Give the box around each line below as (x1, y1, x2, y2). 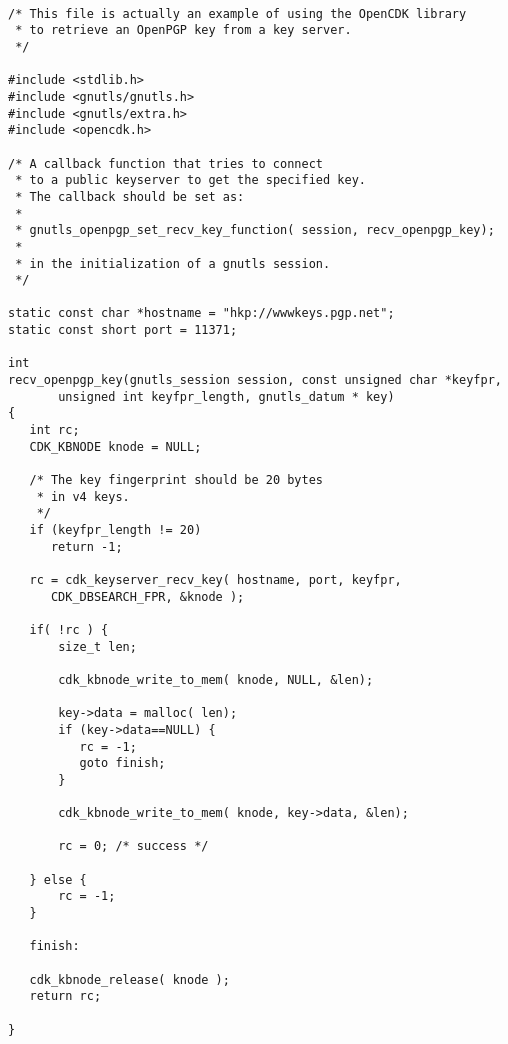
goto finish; (79, 756, 166, 771)
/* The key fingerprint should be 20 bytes (29, 473, 323, 488)
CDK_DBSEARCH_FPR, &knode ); (50, 589, 245, 604)
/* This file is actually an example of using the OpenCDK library (8, 6, 467, 21)
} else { (29, 872, 87, 887)
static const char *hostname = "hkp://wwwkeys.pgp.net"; (8, 306, 395, 321)
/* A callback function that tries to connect (8, 156, 323, 171)
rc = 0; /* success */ (58, 839, 209, 854)
